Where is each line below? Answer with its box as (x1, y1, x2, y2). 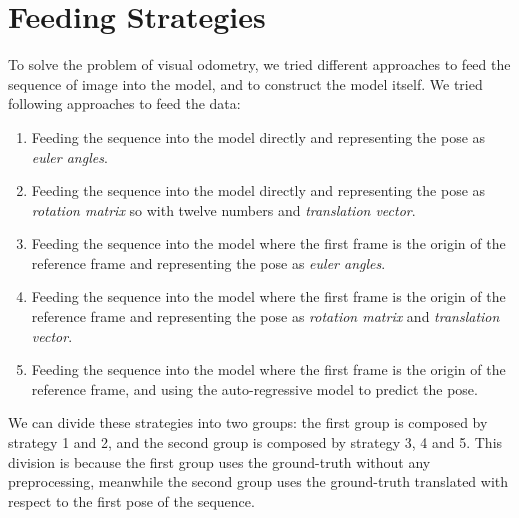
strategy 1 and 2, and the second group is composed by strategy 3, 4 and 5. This (8, 432, 503, 453)
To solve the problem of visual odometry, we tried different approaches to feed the (8, 54, 511, 75)
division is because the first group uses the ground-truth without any (8, 451, 431, 472)
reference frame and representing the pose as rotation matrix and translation (31, 306, 500, 327)
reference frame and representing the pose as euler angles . (31, 252, 386, 273)
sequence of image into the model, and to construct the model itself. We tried (8, 73, 483, 94)
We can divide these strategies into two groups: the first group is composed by (8, 412, 488, 433)
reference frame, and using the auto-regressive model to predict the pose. (31, 378, 478, 399)
